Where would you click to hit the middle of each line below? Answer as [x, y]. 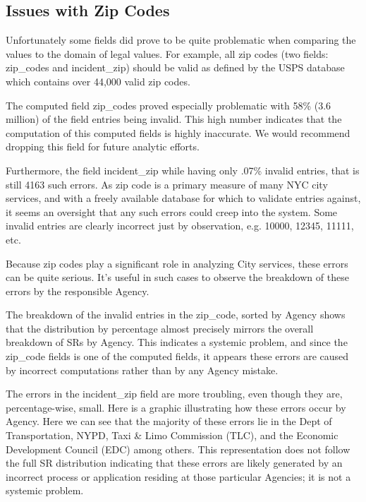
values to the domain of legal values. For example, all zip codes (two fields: [167, 53]
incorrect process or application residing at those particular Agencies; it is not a [178, 476]
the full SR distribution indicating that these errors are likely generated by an [174, 463]
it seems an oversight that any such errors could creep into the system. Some [172, 211]
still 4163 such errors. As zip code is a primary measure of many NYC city [167, 184]
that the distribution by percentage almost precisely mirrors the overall [160, 328]
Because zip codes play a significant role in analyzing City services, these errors [177, 263]
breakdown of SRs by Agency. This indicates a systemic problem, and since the [177, 342]
